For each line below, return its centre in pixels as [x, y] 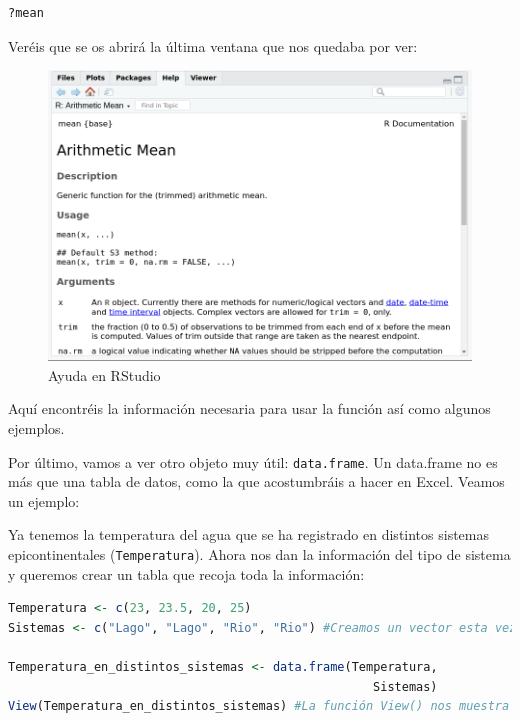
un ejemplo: [44, 500]
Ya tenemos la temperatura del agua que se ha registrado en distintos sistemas [248, 534]
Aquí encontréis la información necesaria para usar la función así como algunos [249, 408]
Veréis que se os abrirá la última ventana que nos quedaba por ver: [213, 45]
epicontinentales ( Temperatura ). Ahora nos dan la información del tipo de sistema [259, 554]
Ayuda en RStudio [104, 374]
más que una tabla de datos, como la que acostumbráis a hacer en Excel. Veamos [256, 481]
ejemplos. [36, 427]
